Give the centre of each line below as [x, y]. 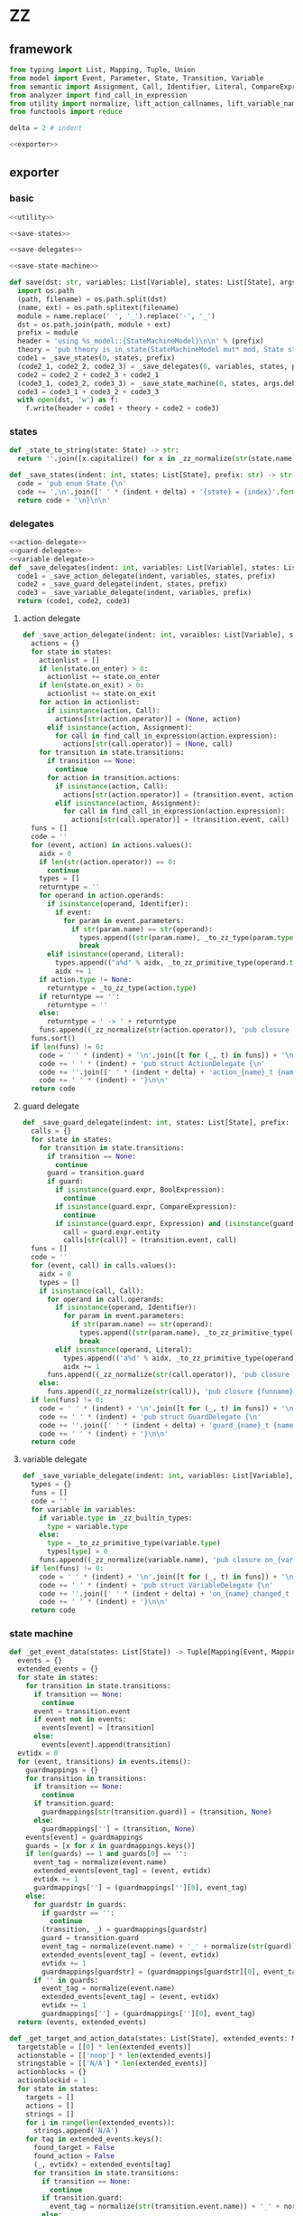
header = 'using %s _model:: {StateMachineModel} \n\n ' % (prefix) [141, 341]
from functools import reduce [66, 112]
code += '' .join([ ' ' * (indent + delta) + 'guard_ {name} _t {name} [168, 1425]
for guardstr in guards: [80, 1904]
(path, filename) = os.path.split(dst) [92, 299]
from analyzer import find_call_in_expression [98, 95]
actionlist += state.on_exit [101, 694]
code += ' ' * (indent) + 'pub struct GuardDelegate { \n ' [150, 1417]
